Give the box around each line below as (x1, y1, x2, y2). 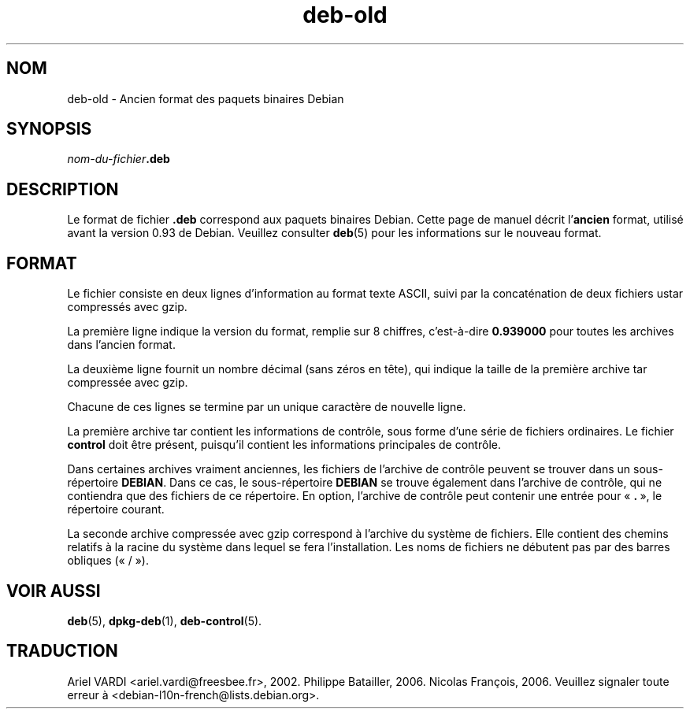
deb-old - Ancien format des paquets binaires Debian (67, 91, 344, 106)
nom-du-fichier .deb (67, 152, 170, 166)
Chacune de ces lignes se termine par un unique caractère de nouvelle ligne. (67, 400, 466, 414)
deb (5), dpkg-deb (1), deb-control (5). (67, 613, 262, 628)
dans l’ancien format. (67, 338, 176, 352)
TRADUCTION (6, 641, 118, 661)
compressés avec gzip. (67, 300, 187, 314)
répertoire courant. (67, 502, 165, 517)
